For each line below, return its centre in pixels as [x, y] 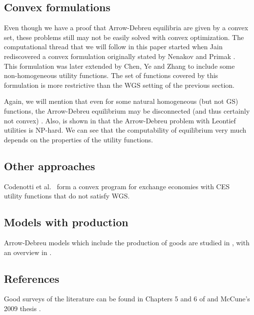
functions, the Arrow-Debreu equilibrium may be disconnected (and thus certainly [127, 110]
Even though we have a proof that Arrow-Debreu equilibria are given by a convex [126, 28]
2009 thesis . [22, 308]
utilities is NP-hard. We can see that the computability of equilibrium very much [125, 130]
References [32, 278]
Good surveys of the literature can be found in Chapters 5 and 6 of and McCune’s [127, 299]
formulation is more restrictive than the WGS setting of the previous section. [119, 85]
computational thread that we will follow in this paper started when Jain [113, 47]
